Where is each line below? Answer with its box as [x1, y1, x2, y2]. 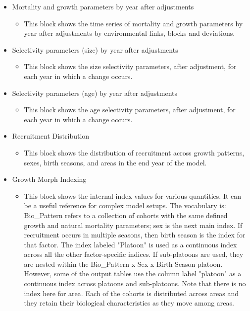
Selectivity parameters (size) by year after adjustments [12, 44, 178, 55]
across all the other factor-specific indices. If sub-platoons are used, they [24, 249, 244, 259]
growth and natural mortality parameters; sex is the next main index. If [24, 220, 243, 230]
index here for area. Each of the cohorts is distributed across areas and [24, 288, 239, 298]
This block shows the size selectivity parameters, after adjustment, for [24, 61, 237, 72]
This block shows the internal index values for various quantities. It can [24, 190, 242, 201]
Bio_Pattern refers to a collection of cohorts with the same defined [24, 210, 228, 220]
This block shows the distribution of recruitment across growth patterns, [24, 147, 245, 157]
